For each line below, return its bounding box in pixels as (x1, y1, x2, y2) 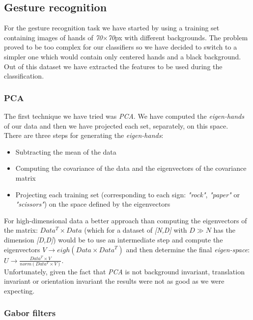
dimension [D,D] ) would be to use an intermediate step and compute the (4, 234, 223, 244)
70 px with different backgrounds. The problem (108, 32, 248, 42)
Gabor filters (4, 306, 56, 319)
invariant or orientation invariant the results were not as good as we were (4, 276, 225, 286)
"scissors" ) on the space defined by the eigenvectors (15, 199, 170, 209)
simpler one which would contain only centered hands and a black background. (4, 51, 241, 61)
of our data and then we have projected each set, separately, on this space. (4, 120, 228, 131)
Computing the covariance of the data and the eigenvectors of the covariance (15, 163, 247, 173)
